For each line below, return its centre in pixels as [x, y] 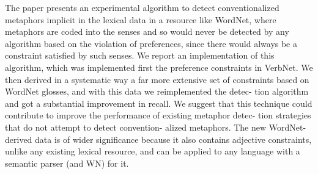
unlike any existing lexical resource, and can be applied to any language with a [153, 151]
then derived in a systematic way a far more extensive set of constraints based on [157, 79]
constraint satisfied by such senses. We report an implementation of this [140, 55]
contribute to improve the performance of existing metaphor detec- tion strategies [158, 115]
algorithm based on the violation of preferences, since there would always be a [151, 43]
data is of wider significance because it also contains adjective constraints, [173, 139]
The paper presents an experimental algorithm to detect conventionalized [142, 7]
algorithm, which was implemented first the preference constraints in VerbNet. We [159, 67]
